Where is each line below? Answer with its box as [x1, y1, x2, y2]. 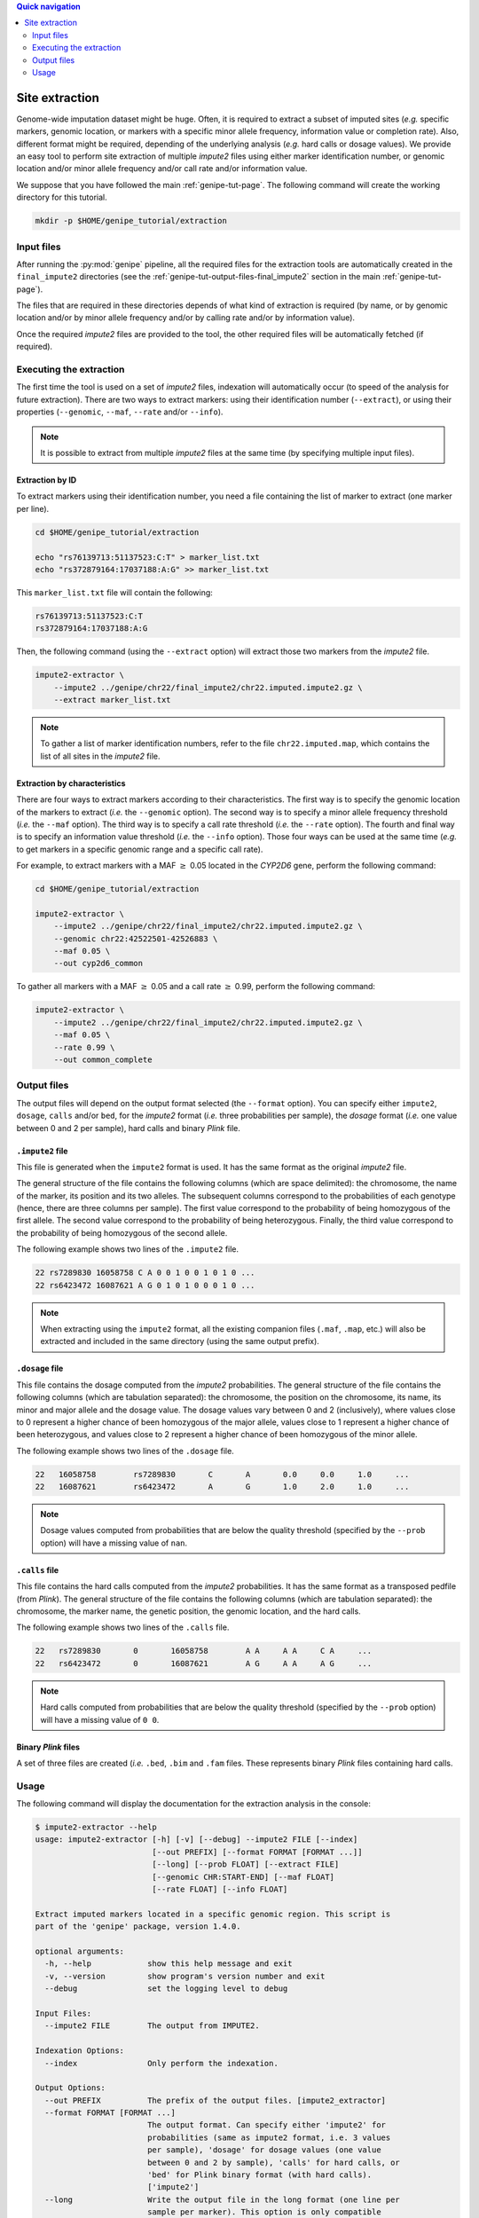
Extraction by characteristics [16, 777, 126, 789]
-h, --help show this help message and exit [44, 1959, 293, 1969]
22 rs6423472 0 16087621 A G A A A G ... [35, 1658, 373, 1668]
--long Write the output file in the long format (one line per [44, 2194, 401, 2205]
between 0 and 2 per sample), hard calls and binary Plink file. [16, 1122, 241, 1133]
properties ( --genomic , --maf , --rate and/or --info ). [16, 406, 224, 417]
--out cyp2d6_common [53, 958, 144, 969]
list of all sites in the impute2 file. [40, 751, 161, 761]
